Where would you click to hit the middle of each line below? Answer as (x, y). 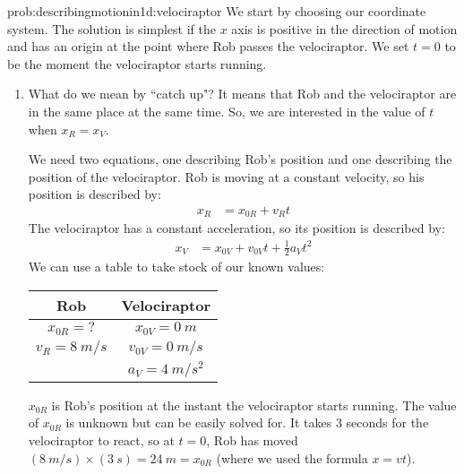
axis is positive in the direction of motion (344, 28)
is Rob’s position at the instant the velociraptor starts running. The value (254, 405)
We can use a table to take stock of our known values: (176, 267)
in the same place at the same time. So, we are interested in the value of (227, 111)
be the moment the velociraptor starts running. (137, 63)
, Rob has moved (252, 440)
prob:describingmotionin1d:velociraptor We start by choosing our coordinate (217, 11)
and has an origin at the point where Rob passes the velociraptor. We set (208, 46)
